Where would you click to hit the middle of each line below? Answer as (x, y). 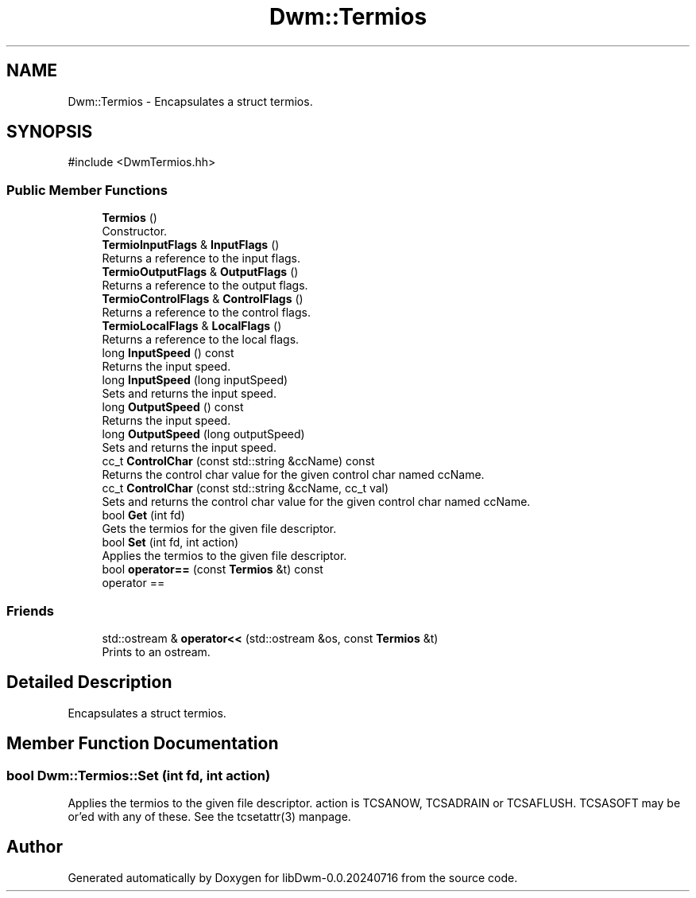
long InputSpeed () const (168, 353)
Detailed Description (89, 682)
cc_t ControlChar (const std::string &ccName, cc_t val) (246, 488)
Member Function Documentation (143, 744)
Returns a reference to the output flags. (205, 286)
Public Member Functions (87, 190)
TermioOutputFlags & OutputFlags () (200, 272)
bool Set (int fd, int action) (170, 542)
